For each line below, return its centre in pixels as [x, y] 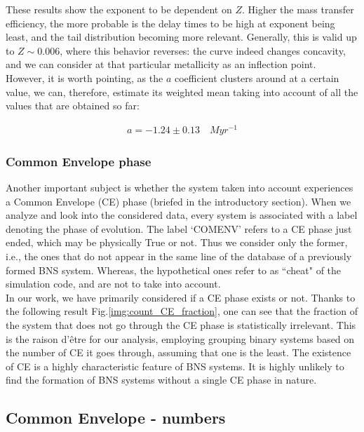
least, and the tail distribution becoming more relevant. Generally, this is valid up [181, 37]
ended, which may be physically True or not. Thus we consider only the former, [177, 242]
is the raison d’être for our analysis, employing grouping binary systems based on [180, 338]
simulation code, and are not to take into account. [113, 284]
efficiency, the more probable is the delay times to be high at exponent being [170, 23]
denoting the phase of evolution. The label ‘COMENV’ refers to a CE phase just [179, 228]
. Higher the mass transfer [298, 9]
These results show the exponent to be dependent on [119, 9]
